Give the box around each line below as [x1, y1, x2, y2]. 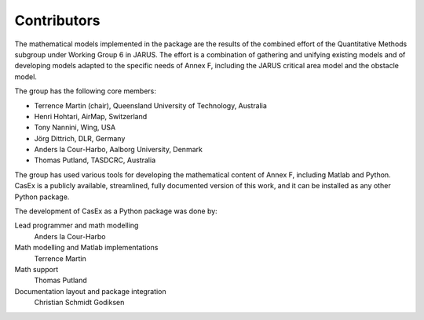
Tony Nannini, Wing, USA [34, 122, 116, 133]
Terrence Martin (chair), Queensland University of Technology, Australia [34, 100, 267, 110]
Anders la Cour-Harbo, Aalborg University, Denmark [34, 145, 203, 155]
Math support [14, 264, 59, 274]
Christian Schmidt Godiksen [34, 298, 125, 307]
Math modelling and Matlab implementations [14, 243, 159, 253]
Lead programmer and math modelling [14, 220, 139, 231]
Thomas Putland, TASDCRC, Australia [34, 155, 156, 165]
